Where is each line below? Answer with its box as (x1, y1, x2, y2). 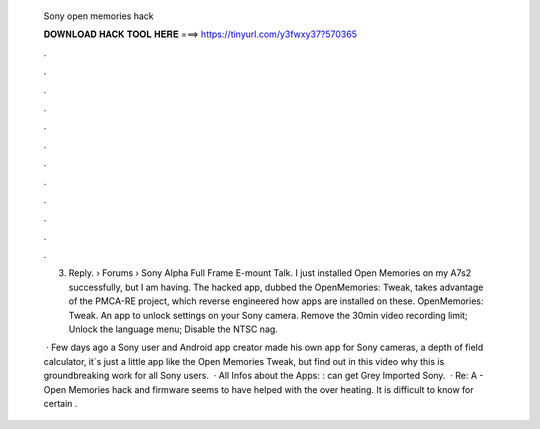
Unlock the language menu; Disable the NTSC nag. (68, 323, 279, 335)
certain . (43, 397, 78, 409)
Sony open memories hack (43, 10, 154, 22)
